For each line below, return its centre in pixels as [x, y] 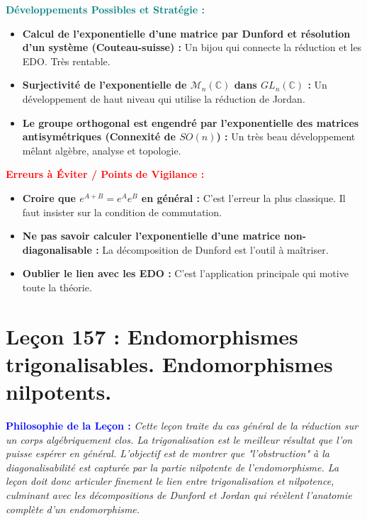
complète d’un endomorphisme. [73, 509]
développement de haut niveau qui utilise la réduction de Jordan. [164, 98]
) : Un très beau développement [286, 136]
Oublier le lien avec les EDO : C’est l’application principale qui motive [185, 273]
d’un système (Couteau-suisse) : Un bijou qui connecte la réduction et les [192, 47]
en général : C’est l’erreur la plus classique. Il [243, 197]
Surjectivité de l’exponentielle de [105, 85]
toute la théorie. [57, 287]
